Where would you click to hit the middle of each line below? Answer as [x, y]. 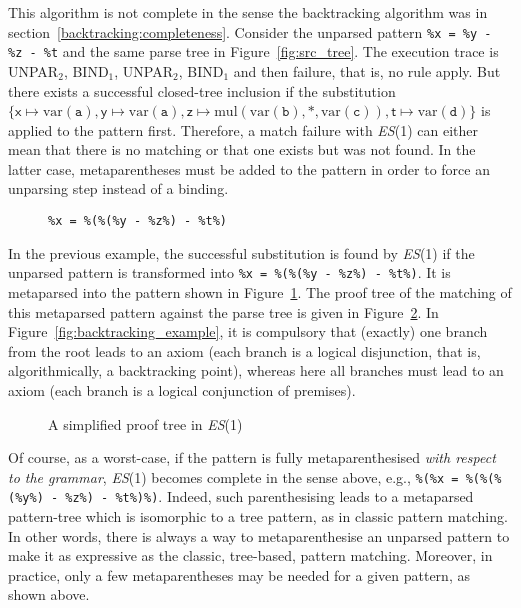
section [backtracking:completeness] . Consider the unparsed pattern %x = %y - [250, 31]
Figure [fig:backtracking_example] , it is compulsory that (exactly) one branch [248, 331]
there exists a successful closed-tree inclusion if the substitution [202, 90]
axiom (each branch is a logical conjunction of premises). [182, 389]
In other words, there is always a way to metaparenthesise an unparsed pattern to [259, 535]
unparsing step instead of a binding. [118, 188]
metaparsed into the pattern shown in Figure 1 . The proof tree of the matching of [260, 291]
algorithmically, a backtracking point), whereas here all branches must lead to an [256, 370]
